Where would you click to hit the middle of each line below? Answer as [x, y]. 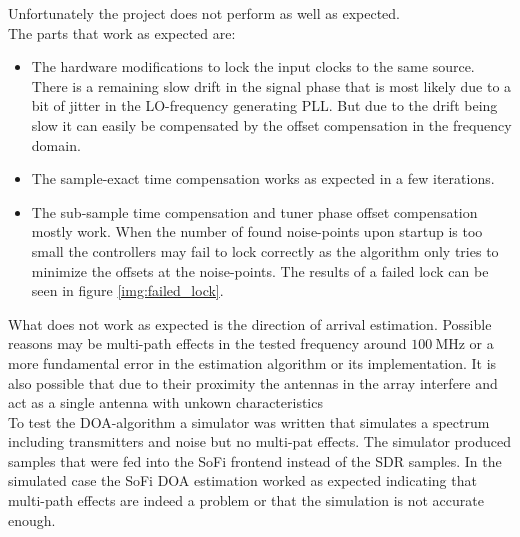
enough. [32, 519]
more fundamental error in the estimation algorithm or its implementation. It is [252, 362]
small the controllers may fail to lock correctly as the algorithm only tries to [265, 250]
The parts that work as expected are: [122, 32]
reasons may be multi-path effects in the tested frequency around [207, 343]
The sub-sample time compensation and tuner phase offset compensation [254, 211]
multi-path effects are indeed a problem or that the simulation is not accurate [246, 500]
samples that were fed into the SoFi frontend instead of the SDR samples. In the [255, 460]
